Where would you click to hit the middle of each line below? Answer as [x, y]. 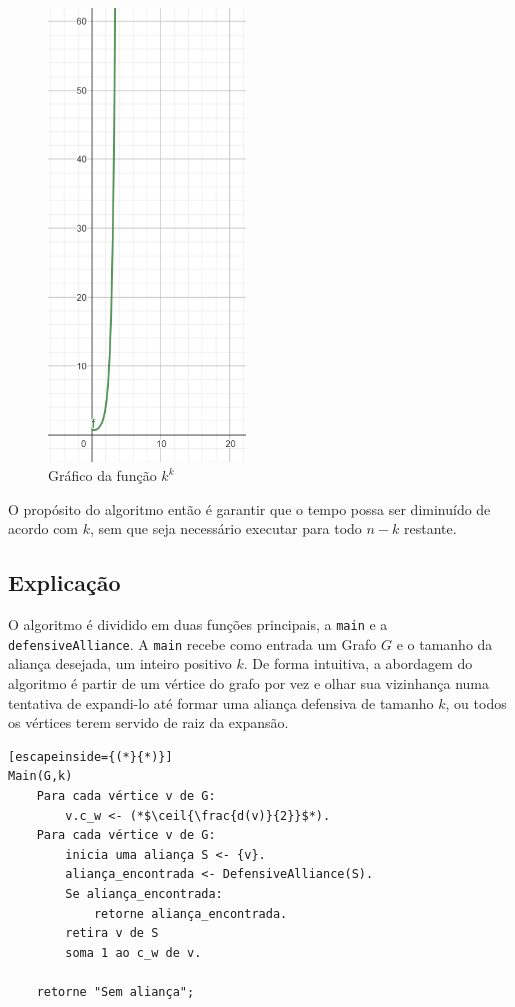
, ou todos [476, 702]
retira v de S [112, 933]
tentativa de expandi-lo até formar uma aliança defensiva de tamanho [221, 702]
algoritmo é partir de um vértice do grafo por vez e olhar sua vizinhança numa [249, 683]
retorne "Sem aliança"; [115, 991]
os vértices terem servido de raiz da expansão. [148, 722]
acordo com [43, 528]
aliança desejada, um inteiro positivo [120, 663]
